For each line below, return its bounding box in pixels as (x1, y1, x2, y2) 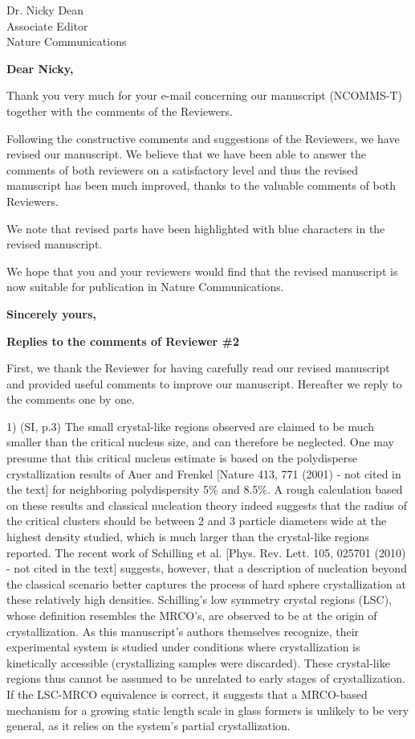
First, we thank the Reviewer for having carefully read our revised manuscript (6, 359, 390, 376)
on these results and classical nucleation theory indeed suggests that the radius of (6, 496, 407, 513)
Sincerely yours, (6, 305, 96, 322)
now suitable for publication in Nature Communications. (6, 278, 284, 295)
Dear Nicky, (6, 60, 74, 76)
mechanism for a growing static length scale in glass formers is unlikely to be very (6, 701, 409, 718)
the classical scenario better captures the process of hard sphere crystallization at (6, 575, 406, 592)
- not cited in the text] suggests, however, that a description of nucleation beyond (6, 560, 407, 577)
